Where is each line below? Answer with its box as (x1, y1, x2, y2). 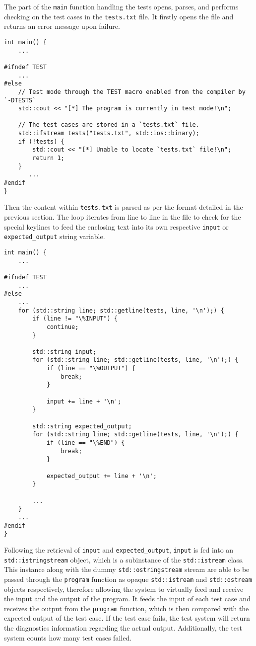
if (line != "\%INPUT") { (32, 315, 118, 323)
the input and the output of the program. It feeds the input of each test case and (4, 593, 251, 604)
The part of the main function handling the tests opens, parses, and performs (4, 1, 239, 11)
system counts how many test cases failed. (4, 632, 132, 643)
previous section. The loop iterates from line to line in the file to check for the (4, 212, 241, 222)
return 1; (32, 155, 64, 162)
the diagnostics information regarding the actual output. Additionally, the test (4, 622, 242, 633)
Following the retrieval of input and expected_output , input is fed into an (4, 544, 234, 555)
